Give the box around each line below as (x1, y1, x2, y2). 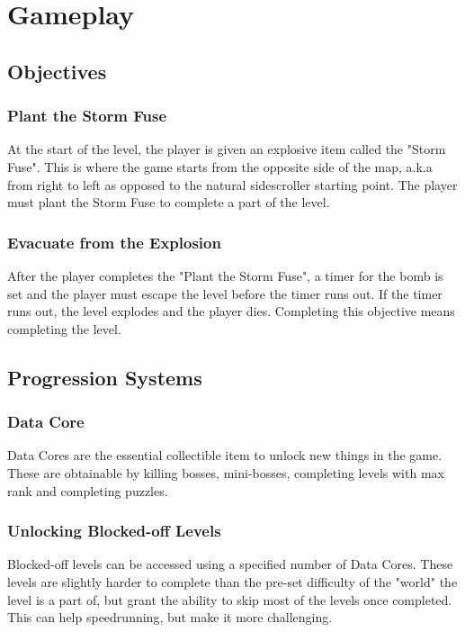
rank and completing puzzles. (7, 481, 168, 500)
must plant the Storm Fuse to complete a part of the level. (7, 193, 330, 212)
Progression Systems (7, 363, 202, 391)
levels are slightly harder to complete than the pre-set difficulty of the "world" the (7, 572, 458, 591)
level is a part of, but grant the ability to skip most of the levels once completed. (7, 590, 452, 609)
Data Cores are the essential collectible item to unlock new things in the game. (7, 446, 443, 465)
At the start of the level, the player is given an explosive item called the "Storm (7, 140, 446, 158)
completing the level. (7, 319, 121, 338)
